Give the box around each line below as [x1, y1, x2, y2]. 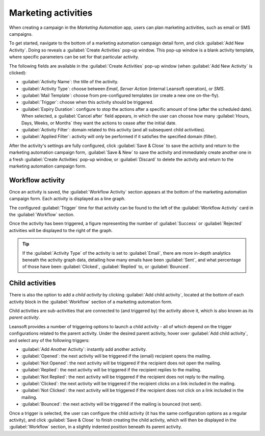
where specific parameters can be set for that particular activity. [9, 54, 139, 60]
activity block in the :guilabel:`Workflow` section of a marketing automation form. [9, 299, 173, 305]
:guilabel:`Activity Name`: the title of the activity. [21, 79, 119, 85]
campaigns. [9, 31, 33, 37]
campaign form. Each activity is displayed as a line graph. [9, 196, 126, 202]
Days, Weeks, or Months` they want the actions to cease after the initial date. [21, 120, 177, 126]
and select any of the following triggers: [9, 337, 90, 343]
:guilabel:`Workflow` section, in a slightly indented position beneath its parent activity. [9, 424, 182, 430]
